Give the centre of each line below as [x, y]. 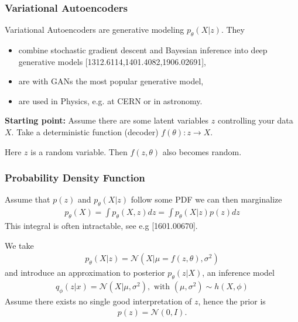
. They [233, 30]
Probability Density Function [75, 178]
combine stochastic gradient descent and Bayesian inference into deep [143, 50]
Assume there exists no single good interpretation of [98, 301]
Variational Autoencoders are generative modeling [95, 30]
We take [19, 245]
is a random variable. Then [79, 151]
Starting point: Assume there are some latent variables [107, 120]
